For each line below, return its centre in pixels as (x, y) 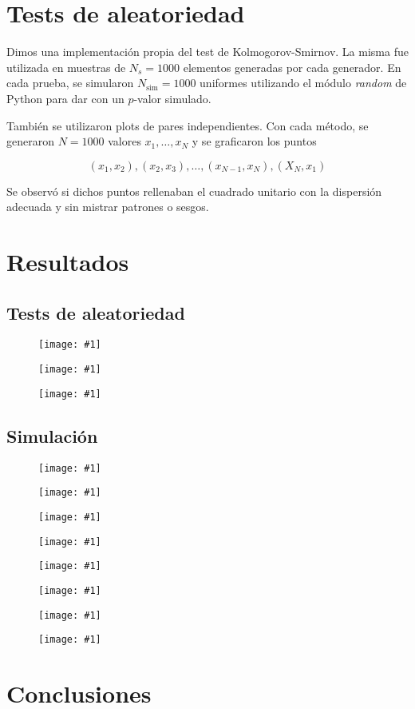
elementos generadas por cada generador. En (292, 67)
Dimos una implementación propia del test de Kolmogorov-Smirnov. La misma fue (207, 52)
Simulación (52, 435)
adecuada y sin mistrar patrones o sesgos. (108, 207)
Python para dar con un (65, 98)
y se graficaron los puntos (254, 141)
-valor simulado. (172, 98)
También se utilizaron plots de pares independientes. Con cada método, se (188, 125)
